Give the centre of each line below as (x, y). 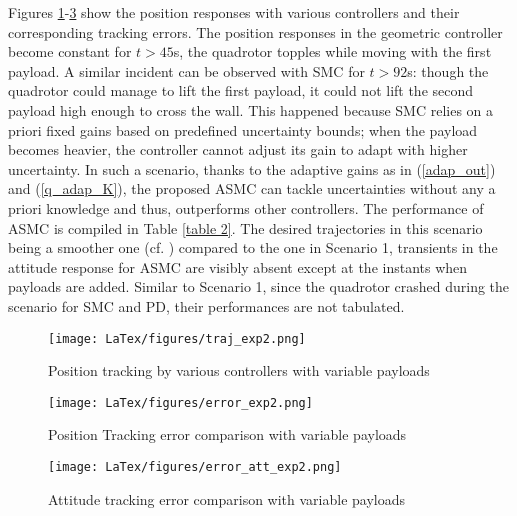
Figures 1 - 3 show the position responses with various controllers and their (234, 12)
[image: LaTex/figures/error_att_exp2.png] (195, 467)
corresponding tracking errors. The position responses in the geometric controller (255, 31)
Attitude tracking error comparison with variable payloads (227, 498)
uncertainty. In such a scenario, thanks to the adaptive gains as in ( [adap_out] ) (252, 168)
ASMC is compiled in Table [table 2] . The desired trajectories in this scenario (245, 227)
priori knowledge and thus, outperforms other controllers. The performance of (246, 207)
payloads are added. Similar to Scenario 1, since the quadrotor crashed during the (259, 286)
